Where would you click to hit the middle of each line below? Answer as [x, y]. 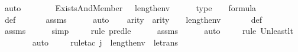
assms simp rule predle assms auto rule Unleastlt [149, 31]
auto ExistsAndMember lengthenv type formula [130, 8]
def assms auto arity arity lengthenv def [133, 19]
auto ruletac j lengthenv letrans [105, 42]
